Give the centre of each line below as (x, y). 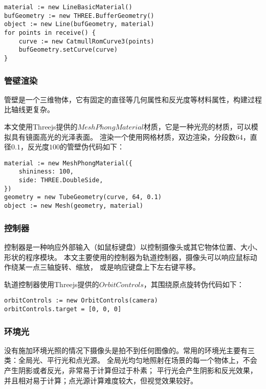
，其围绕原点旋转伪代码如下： (194, 284)
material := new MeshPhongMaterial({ (68, 163)
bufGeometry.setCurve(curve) (68, 50)
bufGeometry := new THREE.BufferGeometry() (79, 16)
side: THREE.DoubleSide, (61, 180)
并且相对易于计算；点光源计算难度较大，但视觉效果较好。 (101, 380)
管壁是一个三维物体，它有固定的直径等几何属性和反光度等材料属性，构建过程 (133, 99)
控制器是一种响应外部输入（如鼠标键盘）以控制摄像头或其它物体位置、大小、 (133, 246)
